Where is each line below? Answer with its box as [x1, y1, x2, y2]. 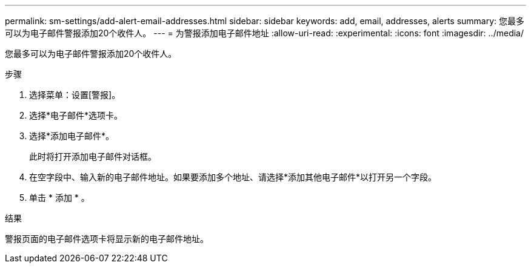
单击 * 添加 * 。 [29, 192, 90, 203]
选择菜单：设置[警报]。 [29, 90, 121, 100]
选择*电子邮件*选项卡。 [29, 110, 123, 120]
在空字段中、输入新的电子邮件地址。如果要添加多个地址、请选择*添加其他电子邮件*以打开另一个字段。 [29, 172, 437, 182]
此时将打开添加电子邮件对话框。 [29, 151, 156, 162]
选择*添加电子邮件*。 [29, 131, 115, 141]
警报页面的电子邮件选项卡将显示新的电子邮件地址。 [5, 234, 209, 244]
